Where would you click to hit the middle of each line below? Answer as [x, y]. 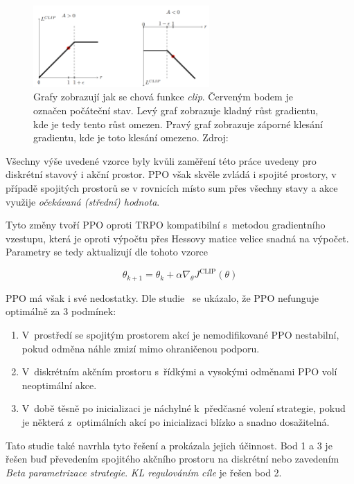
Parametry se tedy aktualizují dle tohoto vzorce [107, 252]
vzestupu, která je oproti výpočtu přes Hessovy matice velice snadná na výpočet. [177, 238]
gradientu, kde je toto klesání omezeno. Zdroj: [131, 137]
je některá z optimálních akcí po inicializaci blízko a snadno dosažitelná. [176, 421]
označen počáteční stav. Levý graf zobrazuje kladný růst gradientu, [176, 110]
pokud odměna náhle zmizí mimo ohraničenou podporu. [141, 348]
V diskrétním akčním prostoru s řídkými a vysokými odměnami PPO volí [179, 371]
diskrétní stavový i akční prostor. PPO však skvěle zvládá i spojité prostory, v [171, 174]
